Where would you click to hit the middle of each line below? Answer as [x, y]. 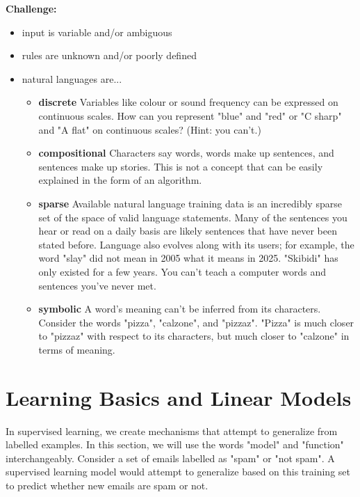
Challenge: [31, 8]
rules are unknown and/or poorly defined [109, 55]
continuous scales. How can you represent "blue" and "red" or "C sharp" [190, 115]
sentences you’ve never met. [97, 285]
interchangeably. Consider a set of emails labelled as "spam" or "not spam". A [170, 458]
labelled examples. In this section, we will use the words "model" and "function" [175, 444]
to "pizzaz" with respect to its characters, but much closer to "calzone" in [194, 336]
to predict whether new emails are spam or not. [107, 485]
